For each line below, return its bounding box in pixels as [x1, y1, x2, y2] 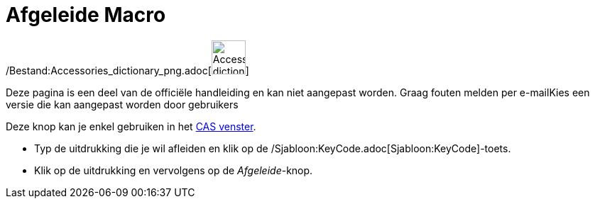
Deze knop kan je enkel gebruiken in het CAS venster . [6, 120, 256, 132]
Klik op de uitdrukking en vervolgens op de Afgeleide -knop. [34, 164, 313, 176]
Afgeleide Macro [6, 3, 166, 27]
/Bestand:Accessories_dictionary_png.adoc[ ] [6, 64, 249, 76]
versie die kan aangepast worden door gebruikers [6, 98, 239, 110]
